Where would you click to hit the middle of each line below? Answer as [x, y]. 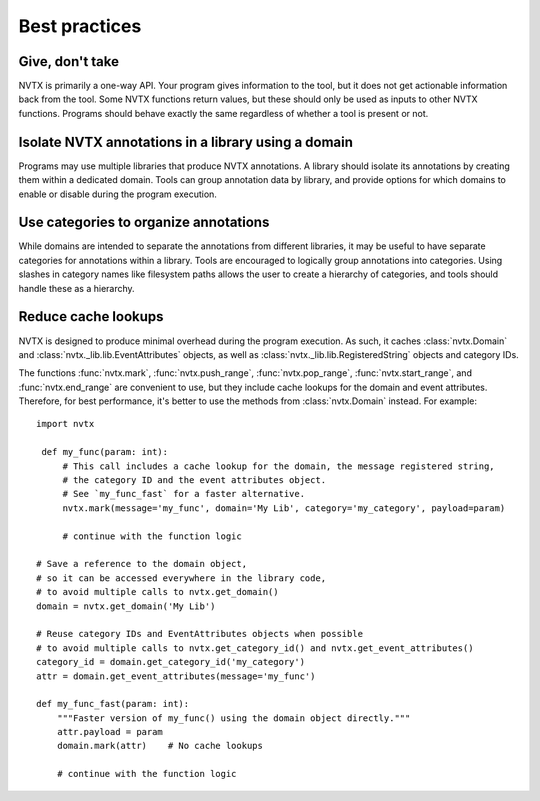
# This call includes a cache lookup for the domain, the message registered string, [278, 466]
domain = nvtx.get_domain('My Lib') [126, 606]
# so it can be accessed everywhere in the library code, [181, 578]
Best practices [80, 26]
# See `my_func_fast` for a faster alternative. [183, 494]
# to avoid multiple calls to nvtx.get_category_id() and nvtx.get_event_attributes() [255, 648]
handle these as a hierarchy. [76, 288]
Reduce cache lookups [91, 316]
